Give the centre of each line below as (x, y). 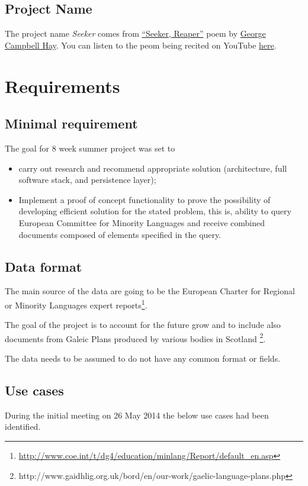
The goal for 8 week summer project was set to (90, 148)
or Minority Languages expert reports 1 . (76, 304)
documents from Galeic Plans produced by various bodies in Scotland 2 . (135, 337)
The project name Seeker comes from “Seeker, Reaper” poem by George (135, 33)
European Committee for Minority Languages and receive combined (142, 222)
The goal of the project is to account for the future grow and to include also (143, 325)
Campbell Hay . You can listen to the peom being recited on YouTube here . (141, 45)
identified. (23, 427)
